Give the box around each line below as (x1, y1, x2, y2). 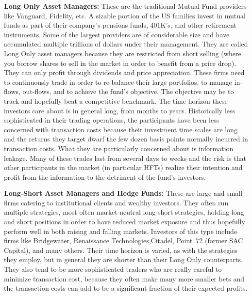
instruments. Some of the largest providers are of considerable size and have (4, 29, 230, 39)
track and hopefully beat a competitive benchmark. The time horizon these (4, 95, 228, 106)
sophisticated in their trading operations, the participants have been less (4, 115, 219, 125)
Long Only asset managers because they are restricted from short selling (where (4, 48, 241, 58)
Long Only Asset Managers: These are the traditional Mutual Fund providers (4, 1, 247, 11)
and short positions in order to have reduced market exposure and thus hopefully (4, 217, 245, 227)
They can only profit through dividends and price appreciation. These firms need (4, 67, 245, 78)
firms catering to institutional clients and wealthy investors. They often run (4, 197, 229, 207)
